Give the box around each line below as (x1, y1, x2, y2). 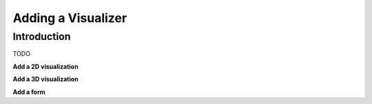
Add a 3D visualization (12, 75, 79, 83)
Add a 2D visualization (12, 62, 79, 70)
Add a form (12, 87, 45, 96)
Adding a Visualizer (12, 10, 127, 25)
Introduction (12, 30, 71, 43)
